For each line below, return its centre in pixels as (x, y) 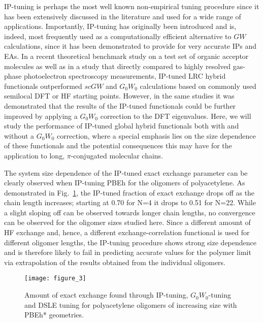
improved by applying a (41, 116)
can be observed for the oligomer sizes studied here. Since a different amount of (127, 222)
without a (19, 135)
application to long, (35, 155)
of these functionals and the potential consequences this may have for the (118, 146)
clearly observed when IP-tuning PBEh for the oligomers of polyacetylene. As (125, 183)
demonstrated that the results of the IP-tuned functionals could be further (120, 105)
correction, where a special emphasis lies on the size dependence (156, 135)
